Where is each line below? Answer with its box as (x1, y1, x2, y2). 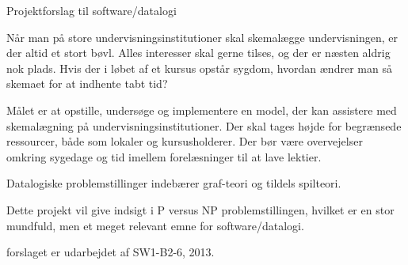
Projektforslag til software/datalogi (6, 2, 177, 18)
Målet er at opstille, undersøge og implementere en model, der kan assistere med (6, 101, 397, 118)
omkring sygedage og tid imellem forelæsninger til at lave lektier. (6, 148, 322, 165)
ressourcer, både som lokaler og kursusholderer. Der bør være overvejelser (6, 133, 363, 150)
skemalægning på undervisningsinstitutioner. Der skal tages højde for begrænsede (6, 117, 402, 134)
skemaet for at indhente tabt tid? (6, 75, 168, 92)
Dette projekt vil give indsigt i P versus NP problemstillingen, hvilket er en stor (6, 201, 395, 218)
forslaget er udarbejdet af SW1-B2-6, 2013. (6, 244, 215, 260)
